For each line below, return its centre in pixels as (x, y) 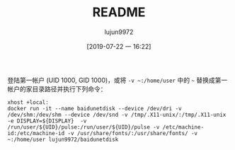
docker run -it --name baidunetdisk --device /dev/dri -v (94, 108)
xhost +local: (28, 102)
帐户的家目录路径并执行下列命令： (57, 88)
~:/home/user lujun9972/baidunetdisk (63, 139)
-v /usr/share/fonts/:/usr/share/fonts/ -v (133, 133)
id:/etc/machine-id (36, 133)
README (119, 12)
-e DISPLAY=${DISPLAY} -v (47, 121)
